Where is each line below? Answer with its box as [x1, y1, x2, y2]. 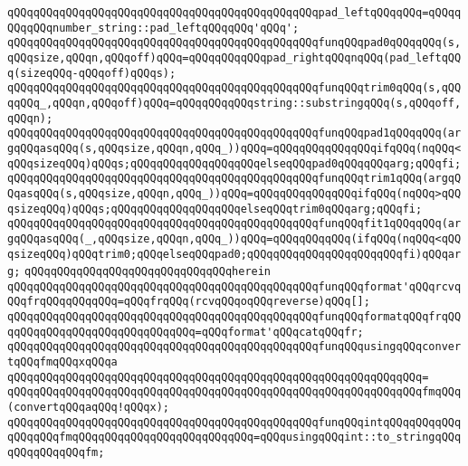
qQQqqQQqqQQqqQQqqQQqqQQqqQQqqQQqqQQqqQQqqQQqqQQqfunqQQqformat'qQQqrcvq [7, 280, 462, 293]
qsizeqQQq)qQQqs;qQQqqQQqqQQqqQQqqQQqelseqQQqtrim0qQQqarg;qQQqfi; [7, 202, 423, 215]
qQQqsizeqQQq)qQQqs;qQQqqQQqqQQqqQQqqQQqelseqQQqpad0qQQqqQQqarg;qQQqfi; [7, 157, 462, 170]
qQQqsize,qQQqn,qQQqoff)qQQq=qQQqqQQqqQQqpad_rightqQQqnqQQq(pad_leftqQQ [7, 51, 462, 64]
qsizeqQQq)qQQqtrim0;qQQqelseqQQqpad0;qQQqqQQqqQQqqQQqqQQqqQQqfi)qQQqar [7, 247, 462, 261]
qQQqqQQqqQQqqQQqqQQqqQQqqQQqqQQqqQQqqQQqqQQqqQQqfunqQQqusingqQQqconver [7, 340, 462, 354]
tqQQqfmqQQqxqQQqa [7, 356, 118, 369]
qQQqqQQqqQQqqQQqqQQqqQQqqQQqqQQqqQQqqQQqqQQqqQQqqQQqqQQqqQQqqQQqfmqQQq [7, 385, 462, 399]
